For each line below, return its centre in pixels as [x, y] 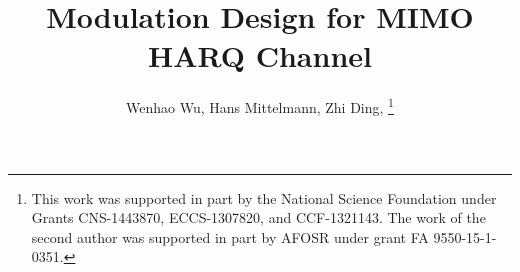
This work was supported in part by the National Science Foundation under [264, 197]
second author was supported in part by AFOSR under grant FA [230, 236]
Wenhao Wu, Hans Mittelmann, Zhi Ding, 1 [260, 105]
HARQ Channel [259, 55]
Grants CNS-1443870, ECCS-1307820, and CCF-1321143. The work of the [258, 217]
